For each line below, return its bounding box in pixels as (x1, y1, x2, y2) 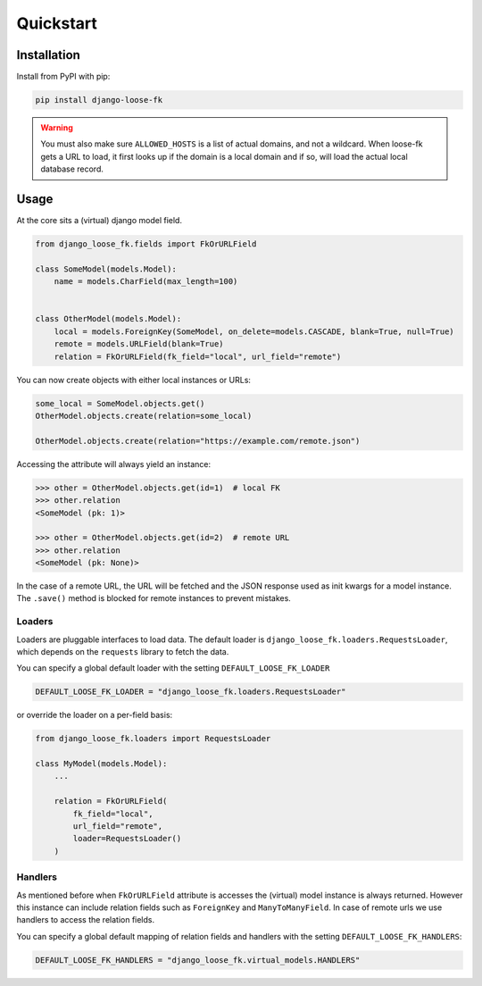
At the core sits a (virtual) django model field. (16, 215, 183, 226)
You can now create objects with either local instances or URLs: (16, 374, 252, 385)
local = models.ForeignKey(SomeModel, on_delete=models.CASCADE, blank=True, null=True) (54, 326, 454, 337)
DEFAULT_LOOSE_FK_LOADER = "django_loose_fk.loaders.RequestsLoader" (35, 687, 346, 697)
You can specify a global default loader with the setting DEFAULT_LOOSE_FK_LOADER (16, 663, 330, 673)
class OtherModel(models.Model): (35, 313, 182, 324)
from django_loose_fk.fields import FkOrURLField (35, 239, 257, 249)
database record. (40, 163, 104, 174)
